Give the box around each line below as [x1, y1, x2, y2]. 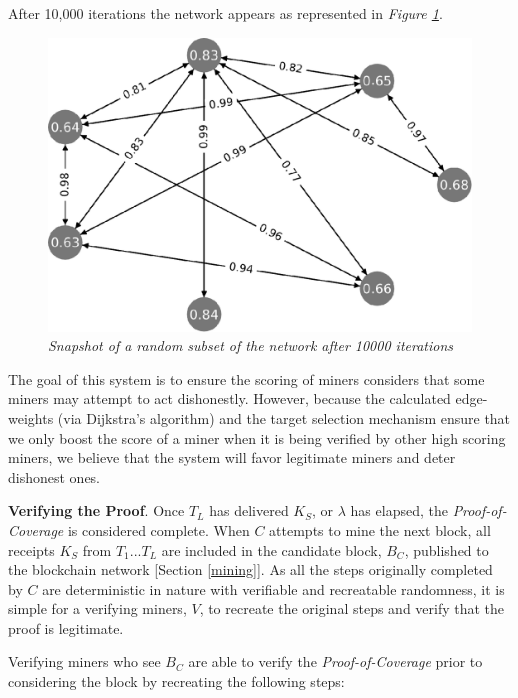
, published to [404, 539, 489, 560]
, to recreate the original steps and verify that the [199, 598, 505, 619]
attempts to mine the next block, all [269, 519, 491, 540]
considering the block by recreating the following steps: [8, 671, 345, 692]
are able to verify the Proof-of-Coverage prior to [188, 651, 483, 672]
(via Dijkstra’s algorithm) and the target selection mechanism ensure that [57, 407, 511, 428]
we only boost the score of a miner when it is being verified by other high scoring [8, 427, 506, 448]
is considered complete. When [67, 519, 250, 540]
